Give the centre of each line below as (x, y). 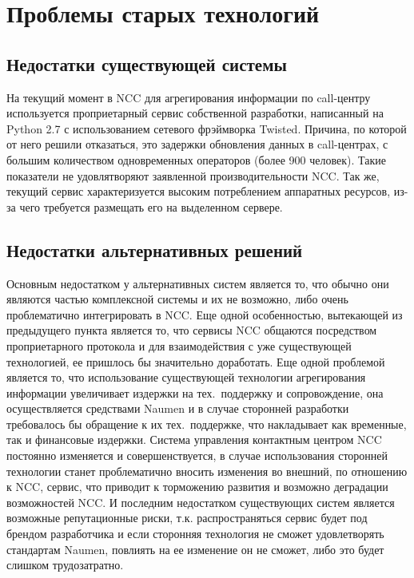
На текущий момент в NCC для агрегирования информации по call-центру (189, 97)
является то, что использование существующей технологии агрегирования (186, 377)
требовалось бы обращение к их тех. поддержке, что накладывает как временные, (207, 424)
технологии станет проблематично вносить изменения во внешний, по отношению (207, 471)
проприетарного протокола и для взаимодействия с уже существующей (179, 345)
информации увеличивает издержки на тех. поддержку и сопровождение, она (195, 392)
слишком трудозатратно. (65, 565)
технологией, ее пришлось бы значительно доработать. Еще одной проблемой (196, 361)
